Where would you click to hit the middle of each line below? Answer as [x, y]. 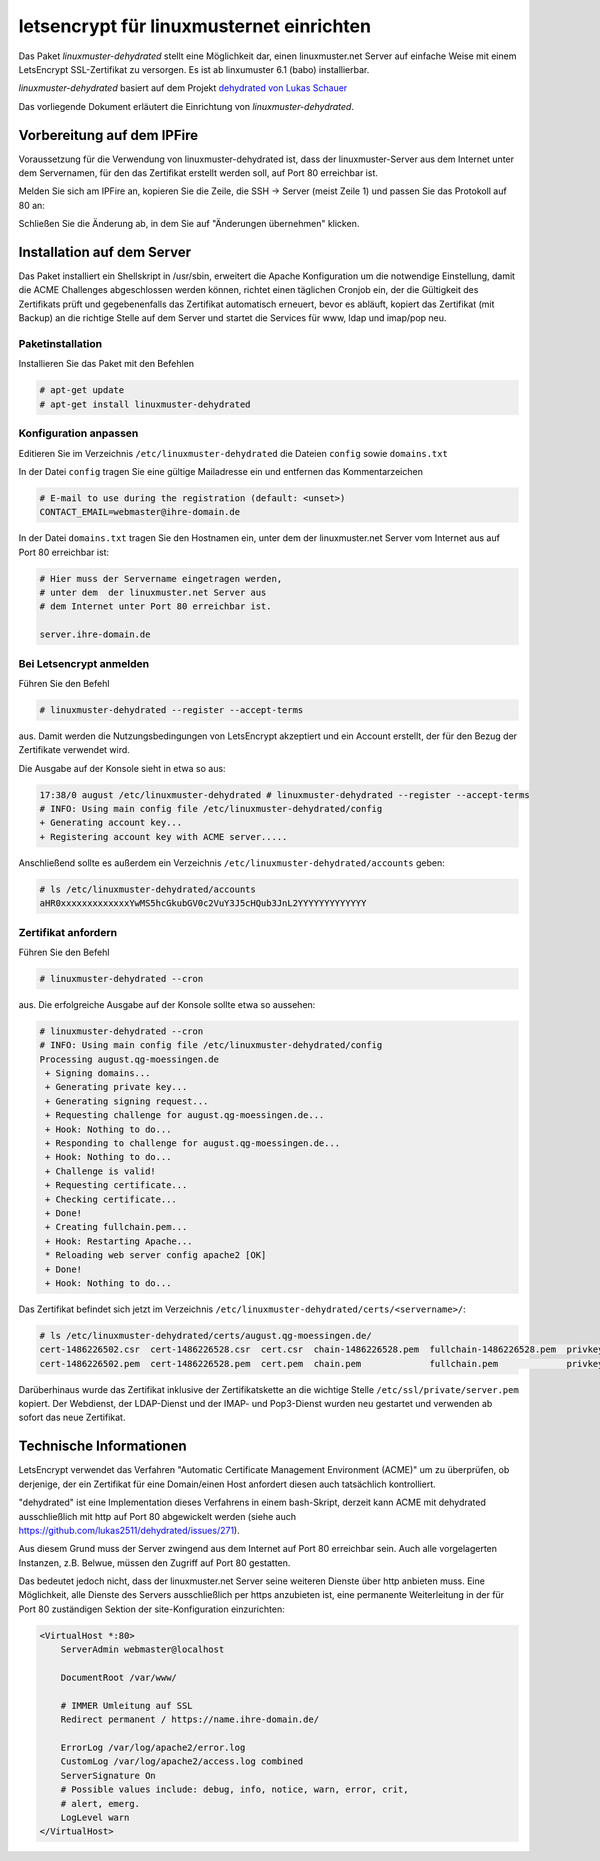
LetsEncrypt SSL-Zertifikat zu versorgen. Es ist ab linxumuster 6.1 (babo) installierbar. [194, 69]
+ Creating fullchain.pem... [116, 1227]
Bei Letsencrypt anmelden [84, 663]
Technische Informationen [102, 1446]
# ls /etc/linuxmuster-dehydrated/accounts [148, 889]
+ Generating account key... [111, 823]
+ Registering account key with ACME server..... [163, 836]
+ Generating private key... [116, 1087]
